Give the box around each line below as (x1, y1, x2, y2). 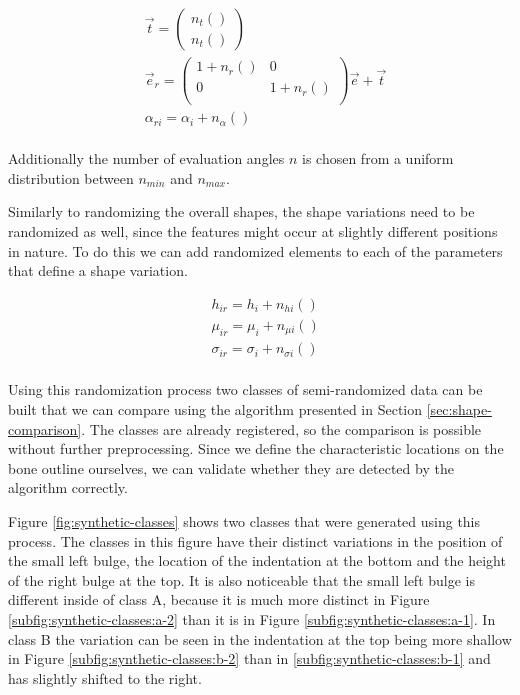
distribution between (8, 167, 134, 188)
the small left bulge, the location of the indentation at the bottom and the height (8, 550, 506, 571)
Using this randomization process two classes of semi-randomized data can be (8, 379, 483, 400)
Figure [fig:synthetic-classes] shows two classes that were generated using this (8, 510, 481, 531)
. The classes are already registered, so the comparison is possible (81, 418, 482, 439)
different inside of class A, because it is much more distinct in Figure (8, 589, 430, 610)
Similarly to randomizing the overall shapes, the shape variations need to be (8, 201, 475, 222)
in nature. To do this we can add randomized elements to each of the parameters (8, 240, 503, 261)
